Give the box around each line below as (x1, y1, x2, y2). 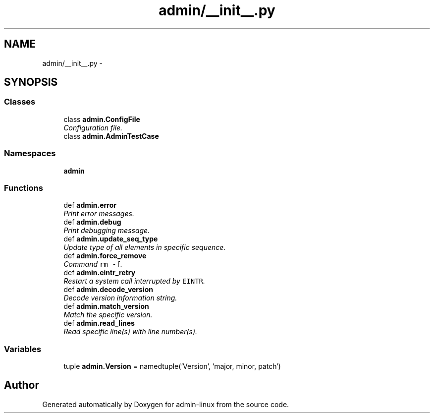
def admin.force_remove (63, 251, 147, 260)
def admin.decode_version (63, 285, 153, 294)
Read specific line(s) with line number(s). (63, 327, 198, 336)
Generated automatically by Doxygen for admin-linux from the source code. (42, 400, 289, 409)
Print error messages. (63, 209, 134, 218)
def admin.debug (63, 218, 121, 227)
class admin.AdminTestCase (63, 131, 159, 140)
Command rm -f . (63, 260, 123, 269)
